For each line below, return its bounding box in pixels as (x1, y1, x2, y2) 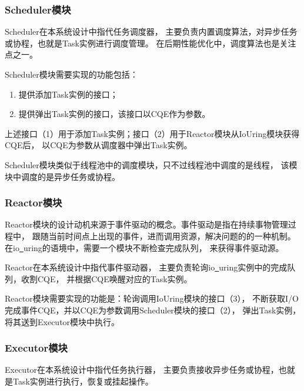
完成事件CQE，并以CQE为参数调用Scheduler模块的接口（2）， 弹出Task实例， (5, 303, 301, 316)
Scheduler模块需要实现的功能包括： (5, 68, 138, 80)
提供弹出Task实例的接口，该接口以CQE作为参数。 (18, 108, 211, 120)
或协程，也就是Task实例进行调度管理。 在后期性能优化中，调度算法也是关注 (5, 36, 296, 49)
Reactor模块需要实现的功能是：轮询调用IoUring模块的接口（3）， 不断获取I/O (5, 292, 299, 305)
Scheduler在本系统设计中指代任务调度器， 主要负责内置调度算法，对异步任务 (5, 25, 298, 38)
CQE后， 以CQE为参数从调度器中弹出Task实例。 (5, 139, 192, 151)
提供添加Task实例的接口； (18, 88, 118, 100)
